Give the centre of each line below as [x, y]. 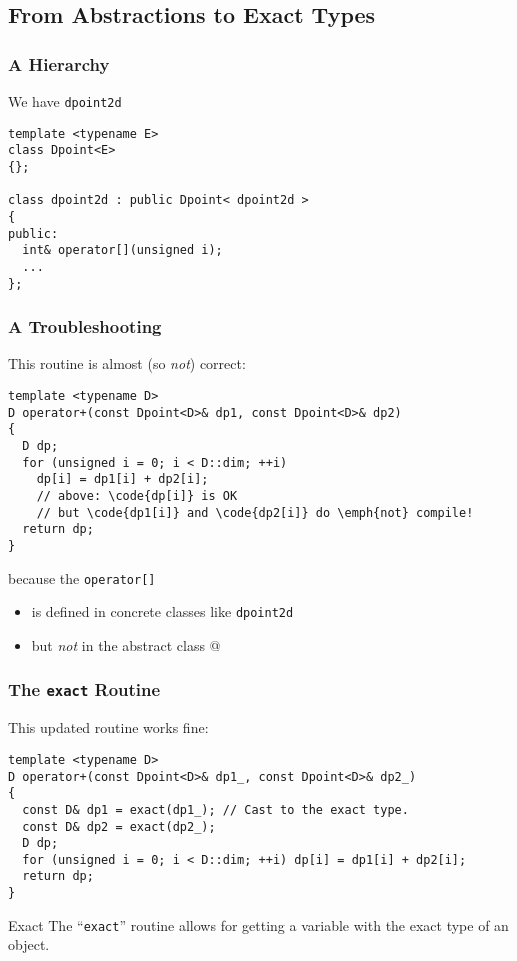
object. [29, 944]
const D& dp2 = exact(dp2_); [119, 826]
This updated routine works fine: [108, 727]
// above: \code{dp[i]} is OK [137, 495]
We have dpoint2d [65, 101]
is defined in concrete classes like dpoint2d [162, 611]
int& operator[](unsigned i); [122, 250]
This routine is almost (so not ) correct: [127, 363]
